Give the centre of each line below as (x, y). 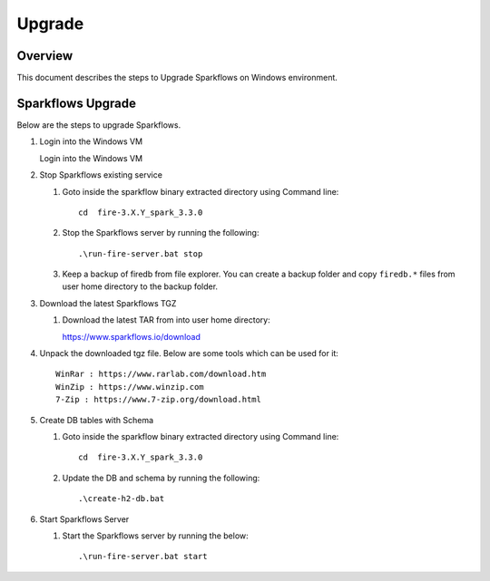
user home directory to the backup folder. (140, 286)
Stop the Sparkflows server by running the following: (161, 233)
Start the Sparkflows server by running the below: (155, 536)
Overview (45, 56)
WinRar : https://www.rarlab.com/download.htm (161, 374)
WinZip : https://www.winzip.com (130, 387)
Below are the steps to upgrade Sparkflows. (99, 125)
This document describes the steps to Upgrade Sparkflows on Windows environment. (177, 78)
